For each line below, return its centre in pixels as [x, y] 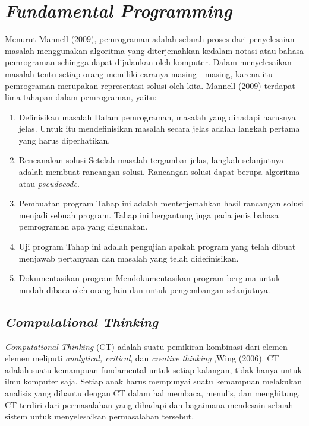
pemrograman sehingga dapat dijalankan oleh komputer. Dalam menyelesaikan [148, 62]
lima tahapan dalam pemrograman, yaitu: [81, 97]
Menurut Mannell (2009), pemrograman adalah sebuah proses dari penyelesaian [150, 39]
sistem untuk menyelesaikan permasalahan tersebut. [100, 416]
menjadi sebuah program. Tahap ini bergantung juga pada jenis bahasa [149, 214]
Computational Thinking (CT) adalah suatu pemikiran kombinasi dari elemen [146, 346]
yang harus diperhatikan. [64, 140]
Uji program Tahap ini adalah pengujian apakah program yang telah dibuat [157, 247]
